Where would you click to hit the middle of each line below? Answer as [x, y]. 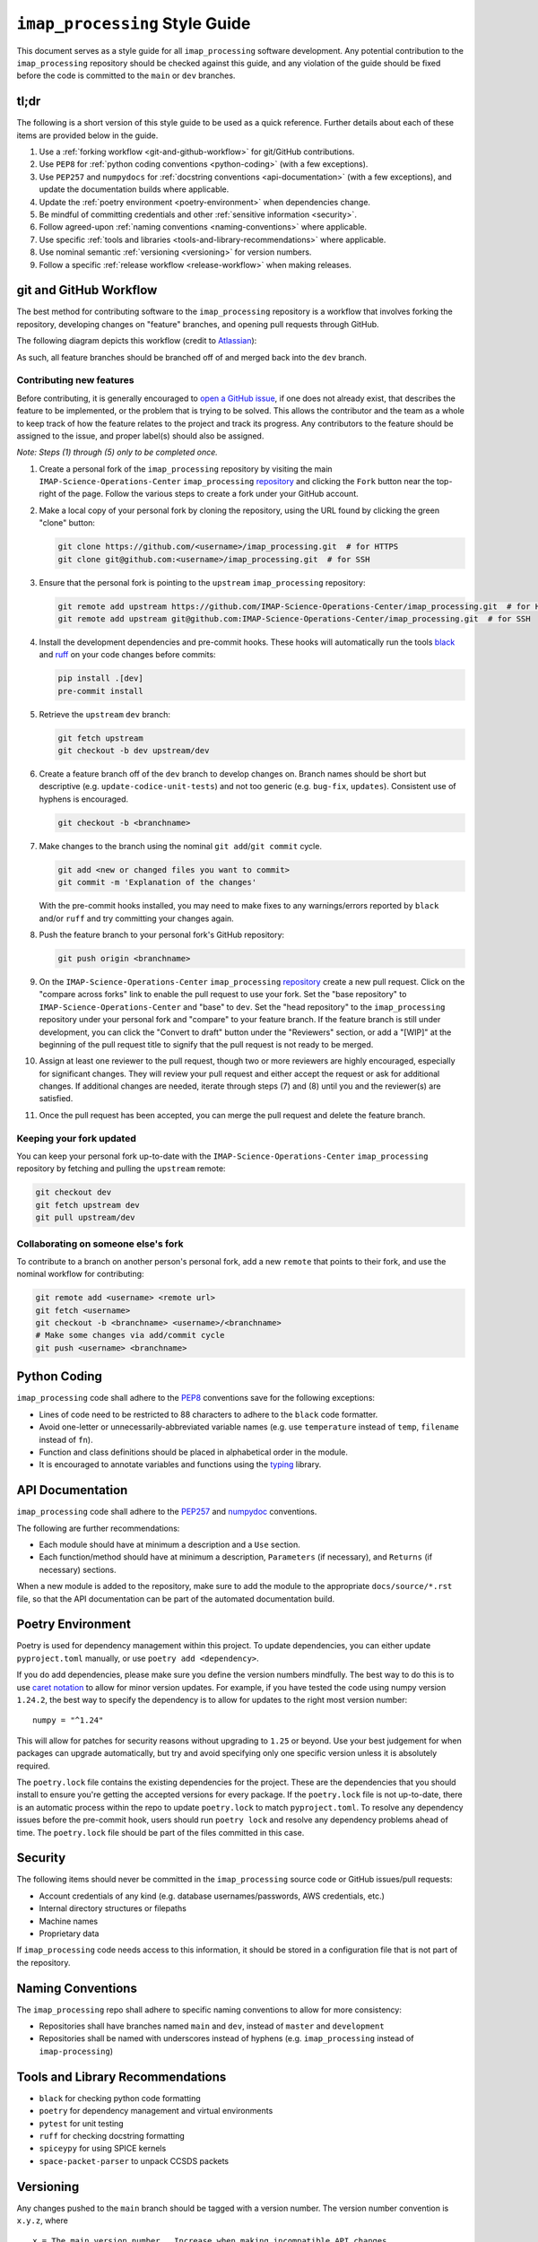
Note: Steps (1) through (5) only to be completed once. [117, 452]
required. [34, 1766]
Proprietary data [69, 1934]
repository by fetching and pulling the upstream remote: [121, 1169]
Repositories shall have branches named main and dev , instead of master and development [212, 2026]
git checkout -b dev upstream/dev [134, 751]
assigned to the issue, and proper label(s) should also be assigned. [140, 436]
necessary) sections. [78, 1569]
